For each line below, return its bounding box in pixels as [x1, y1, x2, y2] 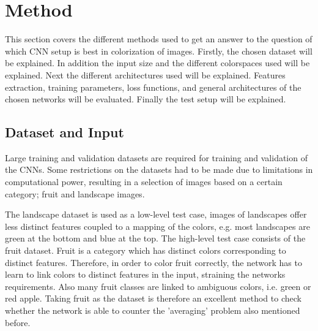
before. [5, 316, 31, 329]
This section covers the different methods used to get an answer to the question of [5, 32, 312, 45]
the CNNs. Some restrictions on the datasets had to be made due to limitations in [5, 163, 313, 176]
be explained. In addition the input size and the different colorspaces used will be [5, 56, 310, 69]
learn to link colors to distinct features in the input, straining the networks [5, 268, 286, 281]
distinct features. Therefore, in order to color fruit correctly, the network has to [5, 256, 302, 268]
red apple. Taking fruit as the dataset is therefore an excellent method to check [5, 292, 301, 305]
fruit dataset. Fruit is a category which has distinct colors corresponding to [5, 244, 286, 257]
